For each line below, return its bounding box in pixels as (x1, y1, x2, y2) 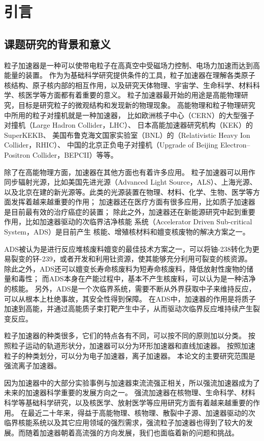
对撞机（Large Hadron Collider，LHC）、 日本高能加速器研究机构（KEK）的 (4, 120, 253, 130)
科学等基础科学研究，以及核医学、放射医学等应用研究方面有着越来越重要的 (4, 397, 253, 407)
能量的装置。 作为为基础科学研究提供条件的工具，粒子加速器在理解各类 (4, 70, 241, 80)
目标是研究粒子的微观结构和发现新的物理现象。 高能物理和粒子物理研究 (18, 99, 255, 110)
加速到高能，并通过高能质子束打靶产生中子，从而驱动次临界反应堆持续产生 (4, 303, 253, 314)
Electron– (220, 139, 250, 150)
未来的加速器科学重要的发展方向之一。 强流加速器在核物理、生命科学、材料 (4, 387, 255, 398)
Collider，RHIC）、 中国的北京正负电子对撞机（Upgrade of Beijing (4, 139, 218, 150)
